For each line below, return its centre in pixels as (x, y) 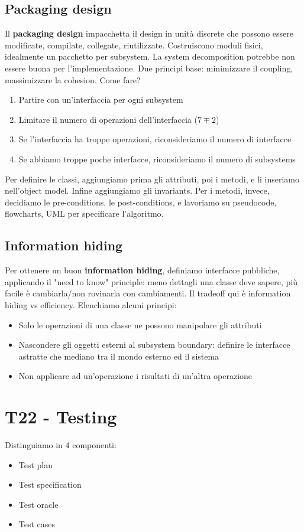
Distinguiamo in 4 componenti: (61, 445)
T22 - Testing (61, 417)
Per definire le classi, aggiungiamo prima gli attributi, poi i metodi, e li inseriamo (152, 179)
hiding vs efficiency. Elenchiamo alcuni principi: (91, 304)
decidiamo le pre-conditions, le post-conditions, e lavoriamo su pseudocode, (141, 202)
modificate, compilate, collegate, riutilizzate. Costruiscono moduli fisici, (134, 45)
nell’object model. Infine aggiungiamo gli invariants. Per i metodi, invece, (137, 190)
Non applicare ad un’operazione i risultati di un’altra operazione (135, 376)
